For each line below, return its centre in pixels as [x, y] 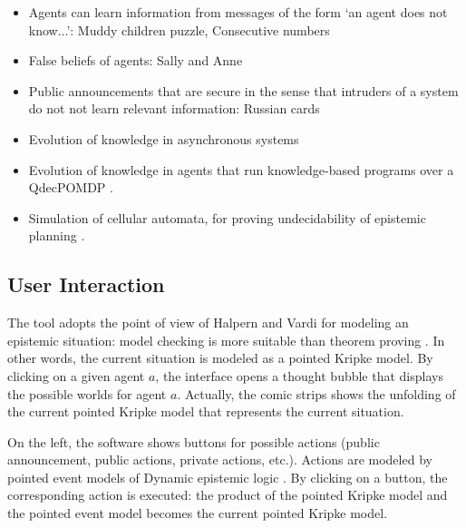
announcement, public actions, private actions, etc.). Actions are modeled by [220, 460]
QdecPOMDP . [71, 187]
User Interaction [86, 284]
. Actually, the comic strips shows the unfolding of [316, 393]
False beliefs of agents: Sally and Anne [136, 60]
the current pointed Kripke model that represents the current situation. [206, 411]
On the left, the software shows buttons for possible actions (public [194, 441]
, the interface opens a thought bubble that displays [299, 375]
